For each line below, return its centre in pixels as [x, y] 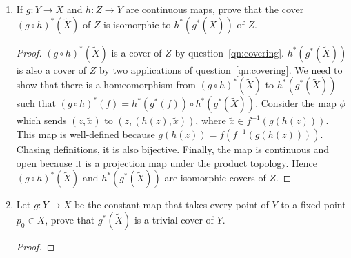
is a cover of [137, 52]
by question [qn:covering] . [229, 52]
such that [36, 103]
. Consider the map [296, 103]
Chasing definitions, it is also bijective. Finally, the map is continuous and [173, 149]
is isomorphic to [137, 24]
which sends [41, 120]
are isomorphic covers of [215, 178]
